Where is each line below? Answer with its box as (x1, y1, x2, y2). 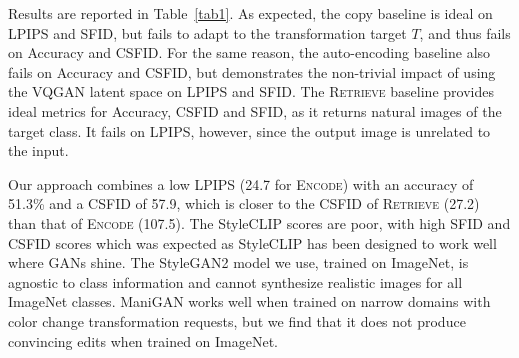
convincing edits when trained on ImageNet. (8, 330, 279, 351)
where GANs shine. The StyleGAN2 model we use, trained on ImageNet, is (8, 252, 469, 273)
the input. (8, 140, 69, 161)
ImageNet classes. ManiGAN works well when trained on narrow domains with (8, 291, 491, 312)
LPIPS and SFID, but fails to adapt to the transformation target (8, 22, 407, 43)
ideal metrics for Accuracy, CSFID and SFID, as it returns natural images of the (8, 100, 502, 121)
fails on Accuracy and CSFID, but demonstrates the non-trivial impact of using (8, 61, 496, 82)
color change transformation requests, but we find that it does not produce (8, 310, 466, 331)
